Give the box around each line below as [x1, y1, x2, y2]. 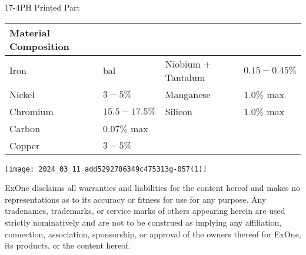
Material [9, 25, 50, 39]
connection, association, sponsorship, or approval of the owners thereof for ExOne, [5, 227, 301, 240]
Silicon [165, 104, 192, 118]
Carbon [9, 121, 41, 135]
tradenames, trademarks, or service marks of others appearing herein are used [5, 204, 285, 217]
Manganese [165, 87, 211, 101]
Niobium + [165, 56, 211, 71]
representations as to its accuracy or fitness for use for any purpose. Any [5, 193, 267, 205]
